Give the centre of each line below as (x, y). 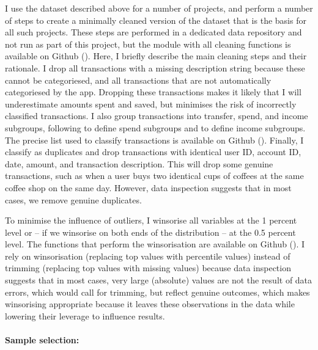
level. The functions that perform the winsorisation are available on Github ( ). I (155, 244)
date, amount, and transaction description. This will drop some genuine (139, 163)
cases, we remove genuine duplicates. (73, 199)
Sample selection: (42, 340)
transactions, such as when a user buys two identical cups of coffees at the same (154, 176)
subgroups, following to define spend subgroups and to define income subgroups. (155, 127)
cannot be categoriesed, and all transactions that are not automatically (138, 80)
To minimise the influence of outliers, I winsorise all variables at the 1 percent (151, 220)
